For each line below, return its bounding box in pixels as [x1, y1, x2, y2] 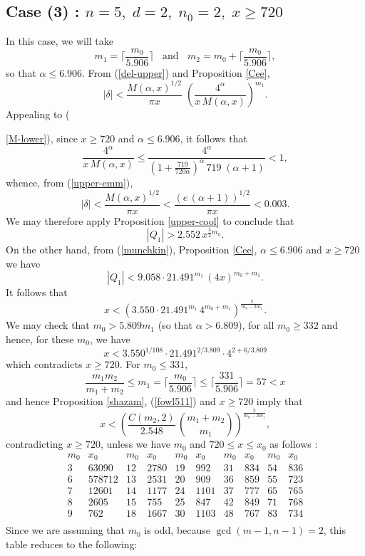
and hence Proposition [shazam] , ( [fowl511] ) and [6, 394, 216, 409]
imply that [256, 394, 303, 409]
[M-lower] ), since [6, 131, 78, 146]
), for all [238, 318, 274, 332]
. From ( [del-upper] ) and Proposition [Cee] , [82, 65, 270, 80]
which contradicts [6, 357, 83, 372]
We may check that [6, 318, 90, 332]
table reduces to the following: [6, 537, 138, 552]
